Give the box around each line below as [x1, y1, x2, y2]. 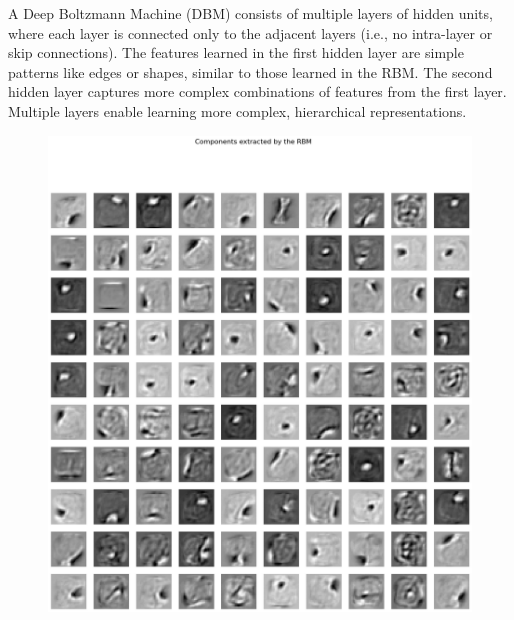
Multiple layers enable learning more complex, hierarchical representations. [8, 100, 467, 121]
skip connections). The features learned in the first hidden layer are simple [8, 42, 464, 63]
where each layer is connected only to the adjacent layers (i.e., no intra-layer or [8, 22, 493, 43]
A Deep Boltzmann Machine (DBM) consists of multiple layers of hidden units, [8, 3, 493, 23]
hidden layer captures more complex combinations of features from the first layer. [8, 81, 507, 102]
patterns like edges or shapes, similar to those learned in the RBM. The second [8, 61, 493, 82]
